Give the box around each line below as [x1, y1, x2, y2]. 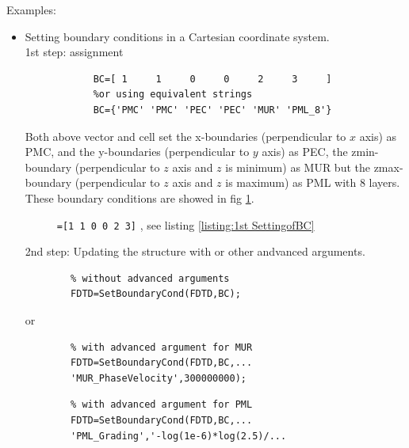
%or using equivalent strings [93, 89, 253, 101]
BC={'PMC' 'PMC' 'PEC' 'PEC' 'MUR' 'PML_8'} [93, 104, 332, 116]
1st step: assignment [25, 44, 124, 60]
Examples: [6, 2, 56, 17]
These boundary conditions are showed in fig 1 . [25, 189, 254, 206]
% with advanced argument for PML [71, 399, 253, 411]
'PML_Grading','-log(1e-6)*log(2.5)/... [71, 430, 287, 442]
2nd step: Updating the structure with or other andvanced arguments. [25, 243, 365, 260]
